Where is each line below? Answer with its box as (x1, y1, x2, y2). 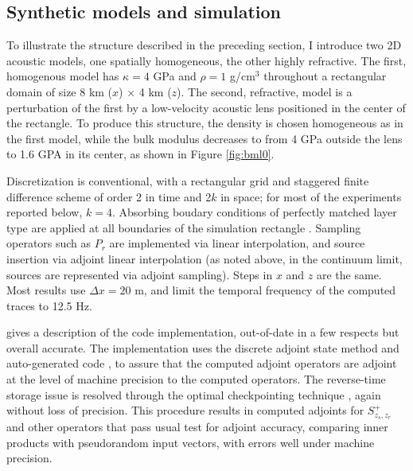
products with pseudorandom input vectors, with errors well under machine (6, 434, 375, 450)
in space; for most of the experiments (220, 188, 402, 204)
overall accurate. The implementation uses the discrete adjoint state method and (6, 339, 399, 356)
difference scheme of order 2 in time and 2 (6, 188, 212, 204)
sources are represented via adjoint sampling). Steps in (6, 266, 273, 282)
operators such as (6, 235, 92, 251)
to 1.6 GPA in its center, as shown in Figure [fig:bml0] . (6, 146, 275, 162)
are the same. (316, 266, 382, 282)
